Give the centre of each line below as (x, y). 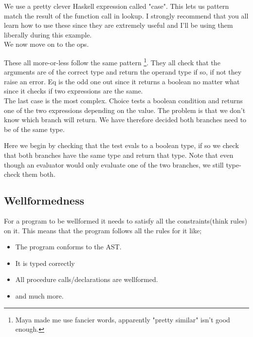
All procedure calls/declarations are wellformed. (87, 279)
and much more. (39, 295)
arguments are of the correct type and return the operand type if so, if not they (123, 72)
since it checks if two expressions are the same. (73, 91)
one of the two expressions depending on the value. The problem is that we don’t (125, 110)
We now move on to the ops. (46, 44)
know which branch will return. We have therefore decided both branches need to (125, 120)
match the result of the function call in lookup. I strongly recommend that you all (126, 15)
